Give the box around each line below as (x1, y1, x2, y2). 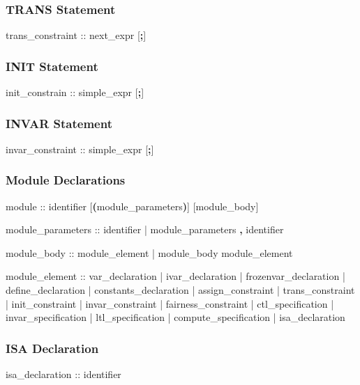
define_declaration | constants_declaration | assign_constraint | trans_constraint (6, 283, 355, 297)
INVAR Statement (6, 114, 112, 132)
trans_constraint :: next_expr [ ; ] (6, 28, 147, 42)
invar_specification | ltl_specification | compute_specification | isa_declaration (6, 310, 345, 324)
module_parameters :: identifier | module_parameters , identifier (6, 222, 284, 237)
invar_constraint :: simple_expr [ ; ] (6, 141, 154, 156)
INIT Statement (6, 57, 98, 74)
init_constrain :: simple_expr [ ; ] (6, 85, 144, 100)
